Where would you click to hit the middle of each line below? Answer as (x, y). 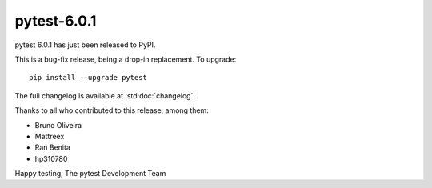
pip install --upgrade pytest (88, 78)
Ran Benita (53, 147)
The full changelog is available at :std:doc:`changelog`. (105, 95)
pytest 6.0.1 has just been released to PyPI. (85, 45)
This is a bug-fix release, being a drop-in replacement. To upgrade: (126, 59)
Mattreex (50, 136)
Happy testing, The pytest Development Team (90, 174)
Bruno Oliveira (58, 125)
